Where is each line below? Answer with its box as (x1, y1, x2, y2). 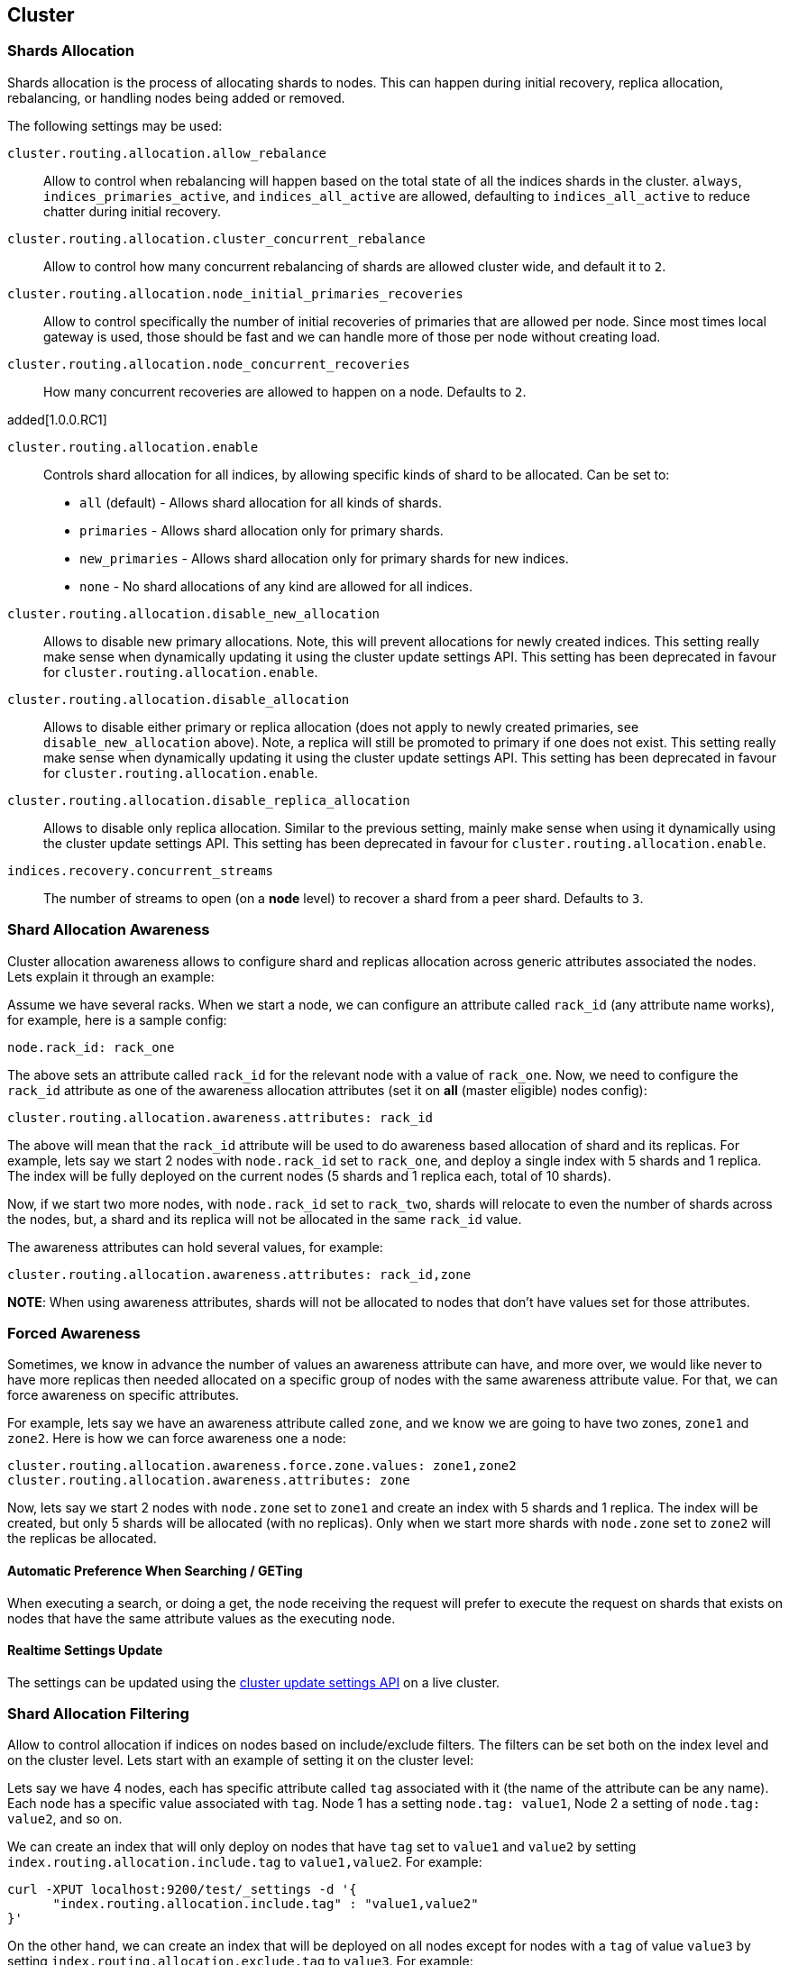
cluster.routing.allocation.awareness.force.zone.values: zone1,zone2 (7, 1458, 517, 1474)
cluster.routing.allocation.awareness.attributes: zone (7, 1473, 410, 1488)
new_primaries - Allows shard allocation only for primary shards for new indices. (79, 550, 569, 566)
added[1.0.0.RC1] (7, 411, 107, 427)
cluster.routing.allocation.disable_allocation (7, 691, 350, 707)
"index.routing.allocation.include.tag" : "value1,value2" (52, 1896, 479, 1912)
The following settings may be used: (7, 117, 223, 133)
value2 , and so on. (7, 1811, 123, 1827)
